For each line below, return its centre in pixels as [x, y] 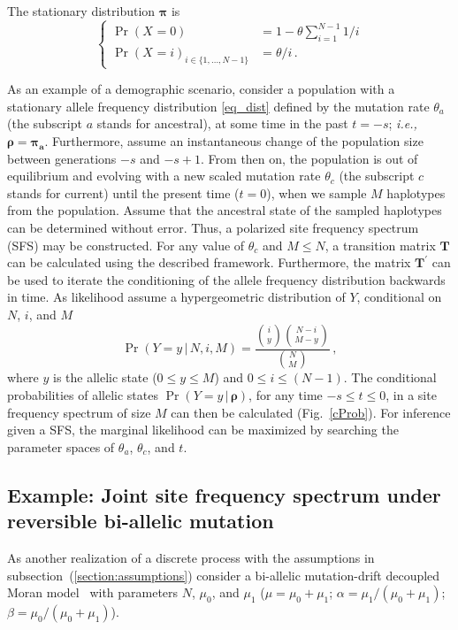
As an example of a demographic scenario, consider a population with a [201, 89]
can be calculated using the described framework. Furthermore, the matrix [209, 262]
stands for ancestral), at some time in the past [222, 123]
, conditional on [399, 297]
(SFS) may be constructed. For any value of [126, 245]
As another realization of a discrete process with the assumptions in [191, 557]
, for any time [286, 395]
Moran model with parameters [93, 592]
